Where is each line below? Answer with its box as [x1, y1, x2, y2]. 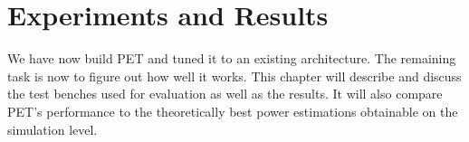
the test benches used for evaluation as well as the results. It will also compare [7, 84, 443, 103]
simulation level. [7, 119, 98, 138]
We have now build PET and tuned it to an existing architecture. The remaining [7, 49, 456, 68]
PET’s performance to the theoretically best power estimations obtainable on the [7, 101, 458, 120]
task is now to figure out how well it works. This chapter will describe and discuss [7, 66, 462, 85]
